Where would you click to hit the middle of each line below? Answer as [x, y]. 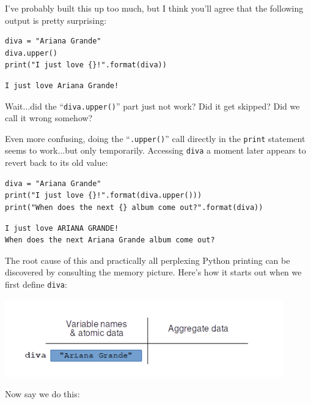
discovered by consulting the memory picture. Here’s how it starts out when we [153, 272]
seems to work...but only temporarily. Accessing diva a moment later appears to [155, 150]
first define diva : [36, 284]
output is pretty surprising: [56, 20]
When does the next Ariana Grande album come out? [110, 240]
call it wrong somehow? [49, 118]
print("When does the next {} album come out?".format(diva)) [134, 207]
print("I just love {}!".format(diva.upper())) [104, 196]
